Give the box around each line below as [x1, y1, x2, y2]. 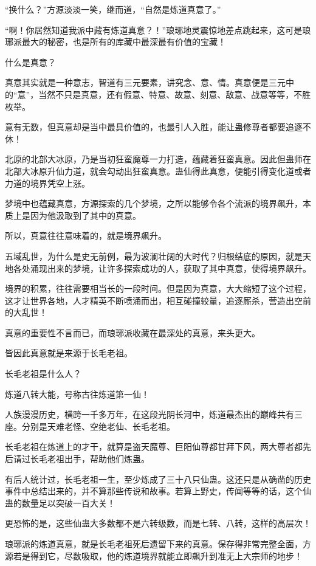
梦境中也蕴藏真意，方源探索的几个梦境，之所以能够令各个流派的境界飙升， [5, 197, 303, 210]
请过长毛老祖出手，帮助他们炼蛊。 [13, 452, 149, 465]
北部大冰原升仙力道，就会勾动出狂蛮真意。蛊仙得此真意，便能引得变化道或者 [5, 164, 311, 177]
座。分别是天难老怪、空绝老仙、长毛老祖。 [5, 419, 175, 432]
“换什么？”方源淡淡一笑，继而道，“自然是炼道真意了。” [5, 3, 221, 15]
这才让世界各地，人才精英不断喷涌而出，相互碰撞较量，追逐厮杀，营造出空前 [5, 294, 311, 306]
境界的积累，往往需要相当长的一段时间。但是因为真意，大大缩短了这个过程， [5, 282, 311, 295]
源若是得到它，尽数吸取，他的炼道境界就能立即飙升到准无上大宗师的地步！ [5, 549, 303, 562]
